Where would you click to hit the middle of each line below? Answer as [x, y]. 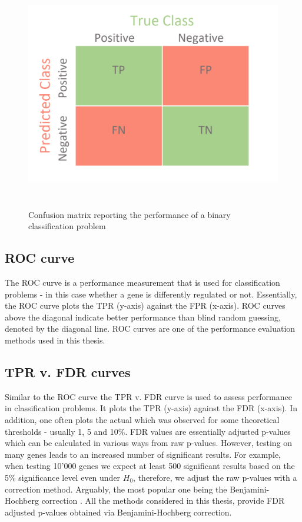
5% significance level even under [63, 477]
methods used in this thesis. [55, 340]
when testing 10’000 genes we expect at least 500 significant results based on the [150, 466]
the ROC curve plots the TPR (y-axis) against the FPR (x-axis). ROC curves [145, 305]
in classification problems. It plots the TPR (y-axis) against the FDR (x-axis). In [151, 408]
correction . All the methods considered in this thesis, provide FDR [163, 500]
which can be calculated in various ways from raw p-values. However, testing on [149, 443]
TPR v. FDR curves [68, 371]
